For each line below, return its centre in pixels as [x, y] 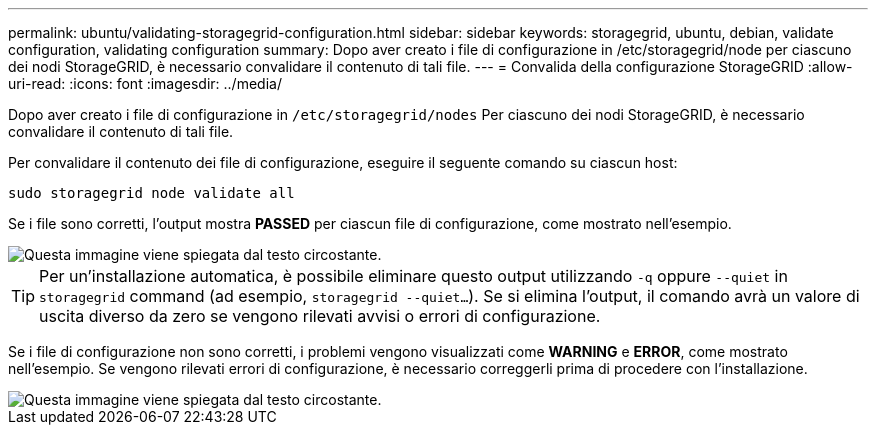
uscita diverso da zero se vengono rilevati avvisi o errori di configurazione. [320, 316]
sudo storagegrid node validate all [151, 193]
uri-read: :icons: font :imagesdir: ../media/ [145, 83]
